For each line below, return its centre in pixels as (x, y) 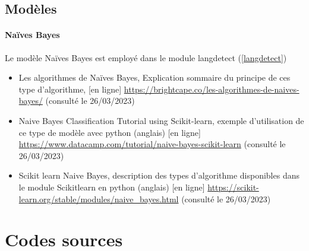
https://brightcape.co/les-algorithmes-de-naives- (212, 89)
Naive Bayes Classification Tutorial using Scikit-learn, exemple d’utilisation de (161, 120)
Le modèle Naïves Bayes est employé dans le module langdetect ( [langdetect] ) (146, 57)
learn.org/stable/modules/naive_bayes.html (99, 198)
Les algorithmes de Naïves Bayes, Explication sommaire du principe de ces (154, 77)
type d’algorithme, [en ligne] (70, 89)
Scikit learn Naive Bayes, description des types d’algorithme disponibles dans (159, 175)
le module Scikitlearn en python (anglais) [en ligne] (112, 187)
